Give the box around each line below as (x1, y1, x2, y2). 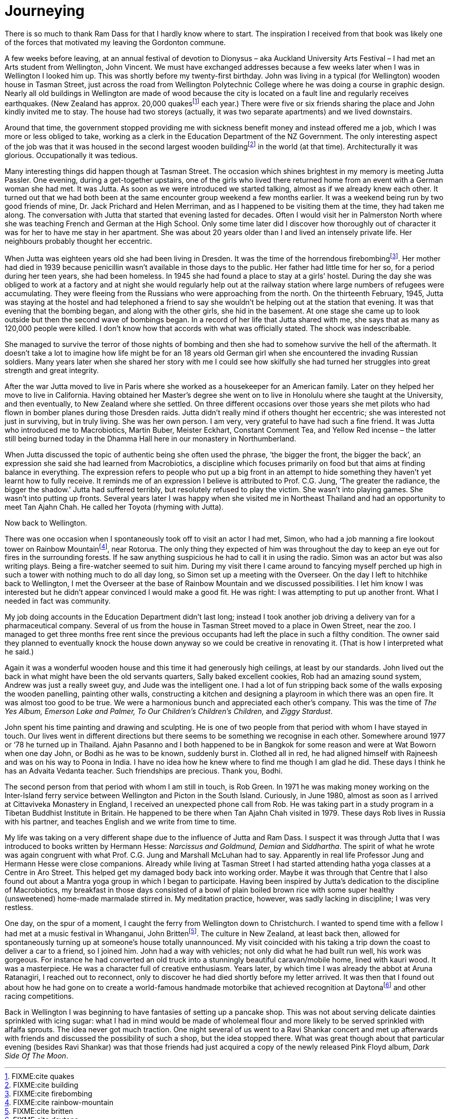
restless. (5, 903, 33, 912)
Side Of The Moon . (5, 1051, 68, 1060)
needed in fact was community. (5, 596, 111, 606)
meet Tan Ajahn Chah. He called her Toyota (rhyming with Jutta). (5, 502, 224, 511)
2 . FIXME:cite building (5, 1080, 79, 1089)
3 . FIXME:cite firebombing (5, 1089, 92, 1098)
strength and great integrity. (5, 365, 99, 375)
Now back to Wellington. (5, 518, 87, 527)
